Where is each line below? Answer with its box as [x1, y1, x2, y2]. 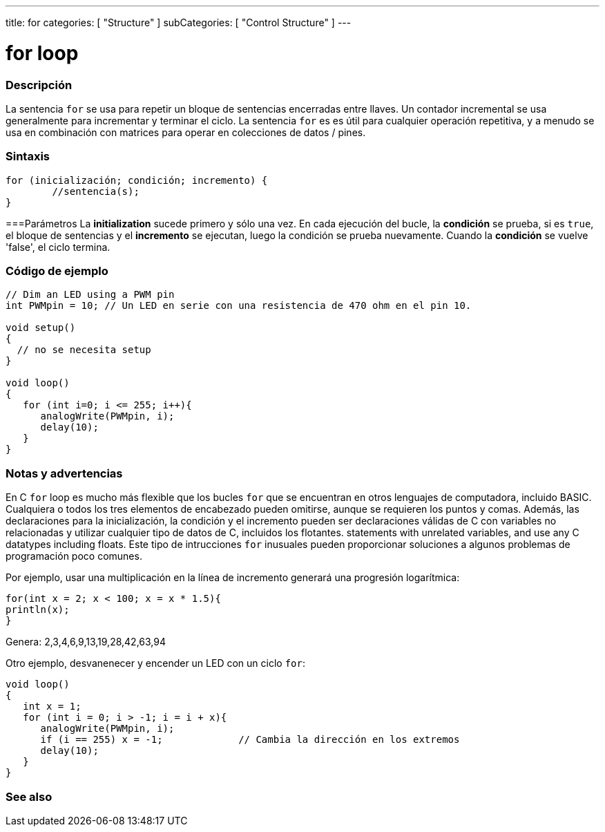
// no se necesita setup [17, 344, 151, 356]
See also [6, 789, 52, 804]
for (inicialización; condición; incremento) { [6, 174, 268, 186]
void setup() [6, 322, 76, 334]
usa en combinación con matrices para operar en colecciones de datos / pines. [6, 126, 366, 138]
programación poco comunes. [6, 550, 142, 562]
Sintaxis [6, 149, 50, 164]
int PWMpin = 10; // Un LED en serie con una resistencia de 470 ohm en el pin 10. [6, 300, 472, 312]
